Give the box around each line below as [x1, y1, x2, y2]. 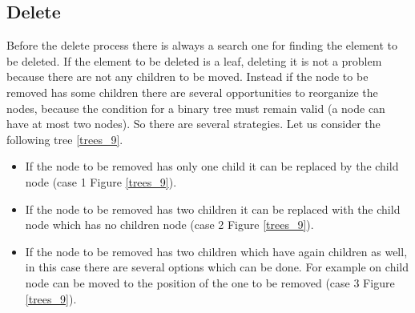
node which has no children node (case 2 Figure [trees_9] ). [25, 216, 314, 233]
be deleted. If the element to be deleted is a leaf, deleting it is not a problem [6, 52, 382, 69]
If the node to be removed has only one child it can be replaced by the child [25, 158, 399, 175]
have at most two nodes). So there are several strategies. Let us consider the [6, 115, 381, 132]
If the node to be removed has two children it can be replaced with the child [25, 200, 401, 217]
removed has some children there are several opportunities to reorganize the [6, 83, 378, 100]
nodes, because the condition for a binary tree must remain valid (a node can [6, 99, 385, 116]
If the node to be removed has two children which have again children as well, [25, 243, 408, 259]
